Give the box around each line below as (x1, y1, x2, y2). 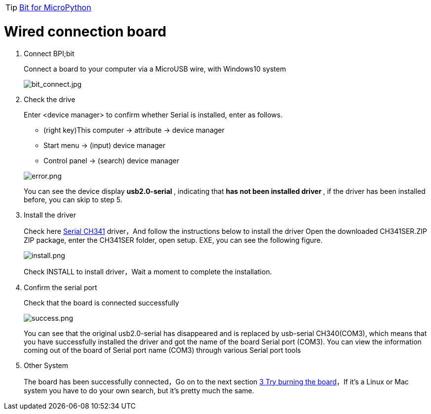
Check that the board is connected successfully (24, 298, 179, 307)
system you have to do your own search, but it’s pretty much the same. (24, 386, 254, 395)
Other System (24, 361, 69, 370)
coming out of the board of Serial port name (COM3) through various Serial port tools (24, 345, 301, 354)
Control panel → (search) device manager (43, 156, 179, 165)
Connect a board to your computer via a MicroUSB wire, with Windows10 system (24, 64, 286, 73)
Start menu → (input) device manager (43, 141, 166, 150)
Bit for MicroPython (19, 2, 91, 12)
